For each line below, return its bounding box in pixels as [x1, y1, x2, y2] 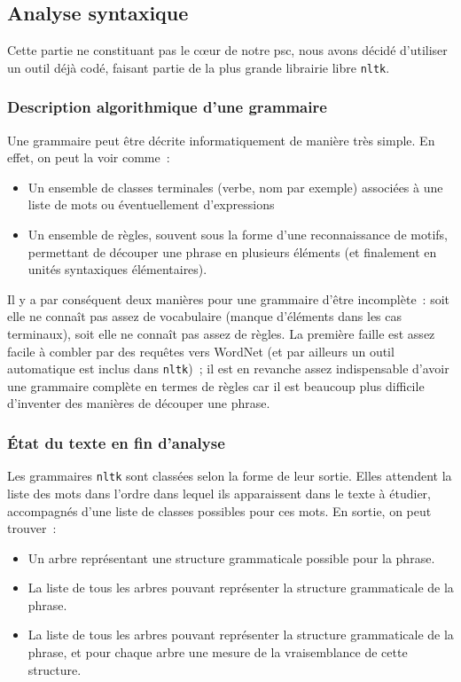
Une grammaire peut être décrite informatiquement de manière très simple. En [7, 130, 435, 149]
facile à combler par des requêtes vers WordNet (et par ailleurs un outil [7, 341, 395, 360]
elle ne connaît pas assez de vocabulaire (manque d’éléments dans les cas [7, 307, 402, 325]
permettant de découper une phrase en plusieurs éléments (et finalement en [27, 242, 437, 261]
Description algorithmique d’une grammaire [7, 96, 327, 118]
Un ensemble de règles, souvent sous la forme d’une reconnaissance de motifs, [27, 225, 448, 244]
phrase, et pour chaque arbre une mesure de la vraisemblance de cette [27, 643, 408, 662]
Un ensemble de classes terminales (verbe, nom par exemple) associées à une [27, 177, 443, 196]
